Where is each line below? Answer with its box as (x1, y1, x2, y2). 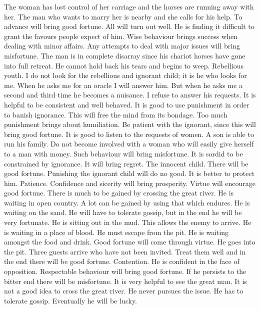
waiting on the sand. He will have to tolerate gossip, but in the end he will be (4, 207, 242, 217)
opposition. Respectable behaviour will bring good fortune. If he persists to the (4, 266, 246, 276)
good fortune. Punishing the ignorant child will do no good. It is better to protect (4, 168, 255, 178)
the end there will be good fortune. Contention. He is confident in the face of (4, 256, 239, 266)
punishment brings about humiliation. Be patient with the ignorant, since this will (4, 119, 256, 129)
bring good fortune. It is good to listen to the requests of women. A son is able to (4, 128, 254, 139)
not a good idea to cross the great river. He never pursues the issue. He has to (4, 285, 243, 296)
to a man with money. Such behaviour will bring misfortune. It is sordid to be (4, 148, 243, 158)
